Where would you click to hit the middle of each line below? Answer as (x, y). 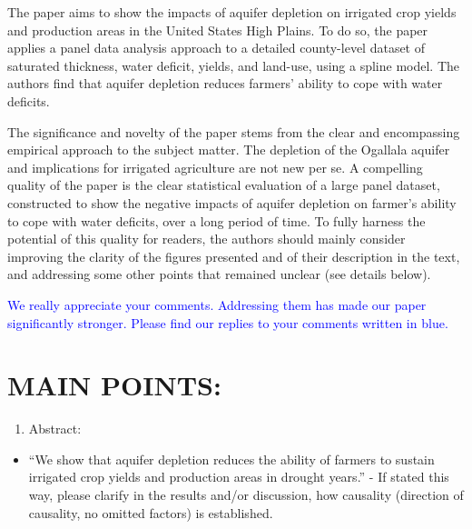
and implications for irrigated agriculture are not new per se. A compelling (215, 167)
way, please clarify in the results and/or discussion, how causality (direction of (246, 494)
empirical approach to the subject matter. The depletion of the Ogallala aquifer (229, 150)
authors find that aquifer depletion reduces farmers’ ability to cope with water (225, 83)
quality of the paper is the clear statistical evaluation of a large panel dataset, (224, 185)
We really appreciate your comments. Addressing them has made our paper (217, 304)
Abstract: (55, 429)
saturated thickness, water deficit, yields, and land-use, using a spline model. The (234, 65)
